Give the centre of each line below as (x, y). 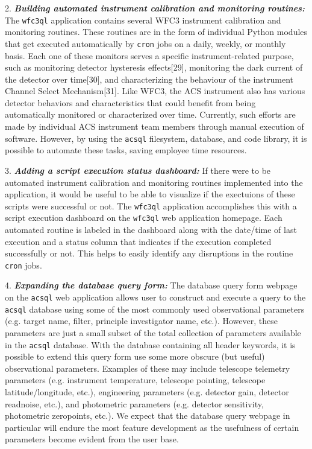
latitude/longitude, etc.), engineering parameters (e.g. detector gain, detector (147, 391)
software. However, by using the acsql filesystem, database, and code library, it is (156, 138)
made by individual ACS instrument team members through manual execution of (154, 126)
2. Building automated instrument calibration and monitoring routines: (155, 8)
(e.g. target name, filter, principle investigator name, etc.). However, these (141, 321)
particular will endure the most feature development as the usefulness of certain (152, 427)
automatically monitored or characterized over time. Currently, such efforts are (150, 114)
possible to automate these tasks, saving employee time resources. (126, 150)
